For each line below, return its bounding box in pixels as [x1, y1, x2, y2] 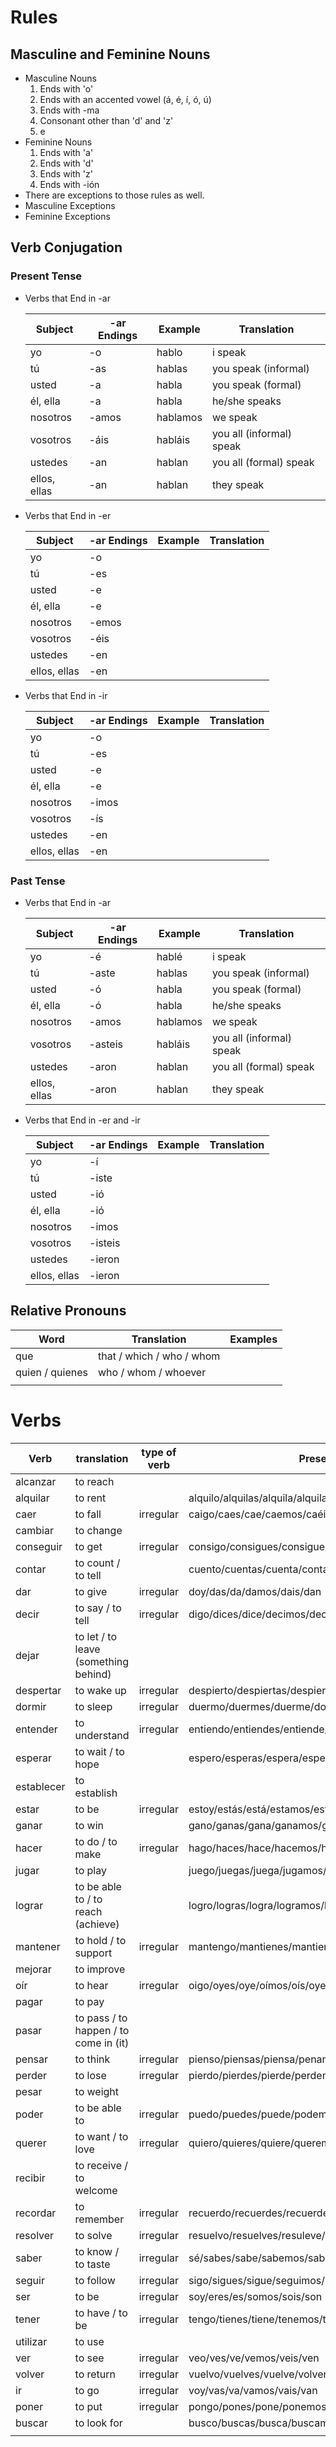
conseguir [15, 1539, 63, 1553]
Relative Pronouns [10, 1302, 127, 1320]
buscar [15, 2416, 49, 2430]
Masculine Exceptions [24, 200, 116, 211]
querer [15, 2136, 47, 2150]
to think [74, 2052, 111, 2066]
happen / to [74, 2023, 130, 2037]
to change [74, 1523, 123, 1537]
